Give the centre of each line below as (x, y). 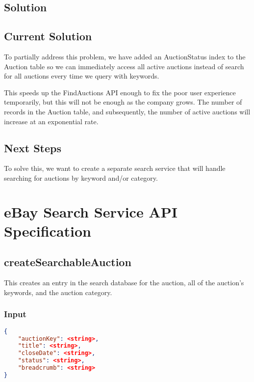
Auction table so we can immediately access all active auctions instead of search (124, 66)
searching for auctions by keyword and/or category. (81, 177)
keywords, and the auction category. (58, 292)
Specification (48, 231)
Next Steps (33, 148)
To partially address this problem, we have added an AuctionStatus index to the (125, 56)
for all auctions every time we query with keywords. (82, 76)
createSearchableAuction (68, 262)
